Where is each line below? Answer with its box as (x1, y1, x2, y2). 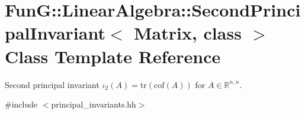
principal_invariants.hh (51, 98, 136, 110)
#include (5, 98, 38, 110)
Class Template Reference (5, 44, 221, 68)
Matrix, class (133, 21, 242, 45)
